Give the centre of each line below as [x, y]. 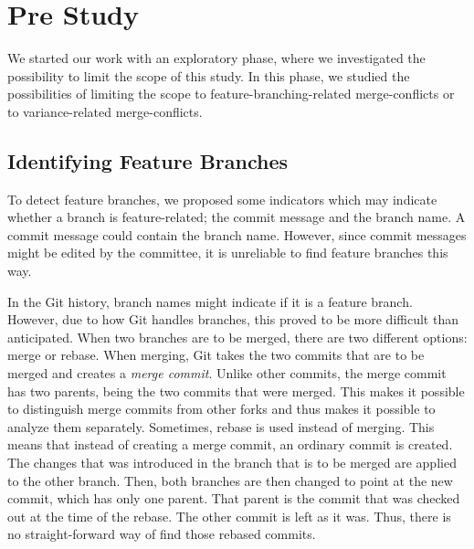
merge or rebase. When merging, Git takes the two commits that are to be [216, 355]
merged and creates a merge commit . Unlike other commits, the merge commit [227, 373]
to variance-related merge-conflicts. [105, 111]
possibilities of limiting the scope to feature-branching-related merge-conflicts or [231, 94]
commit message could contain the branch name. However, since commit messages [237, 234]
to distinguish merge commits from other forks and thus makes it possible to [221, 409]
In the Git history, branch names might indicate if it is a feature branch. [210, 301]
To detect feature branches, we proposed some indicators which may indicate [222, 199]
